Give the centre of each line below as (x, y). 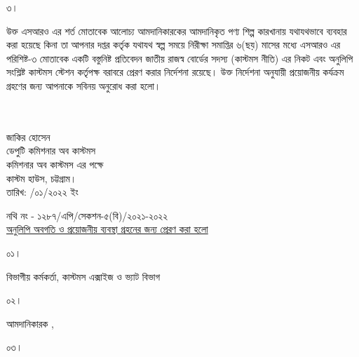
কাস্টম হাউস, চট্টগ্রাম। (42, 178)
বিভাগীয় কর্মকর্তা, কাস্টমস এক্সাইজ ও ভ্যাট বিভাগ (83, 276)
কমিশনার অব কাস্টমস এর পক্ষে (55, 164)
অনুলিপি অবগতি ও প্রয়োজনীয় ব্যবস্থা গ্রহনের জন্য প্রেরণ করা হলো (107, 229)
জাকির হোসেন (28, 136)
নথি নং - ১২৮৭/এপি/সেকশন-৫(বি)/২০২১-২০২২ (87, 215)
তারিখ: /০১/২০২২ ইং (42, 192)
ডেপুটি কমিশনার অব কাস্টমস (51, 150)
